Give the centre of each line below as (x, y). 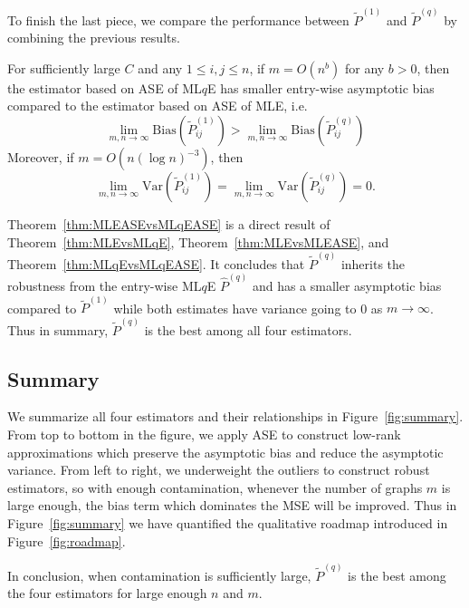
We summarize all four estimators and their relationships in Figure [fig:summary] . (235, 416)
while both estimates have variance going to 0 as (248, 308)
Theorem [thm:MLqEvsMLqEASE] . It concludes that (156, 263)
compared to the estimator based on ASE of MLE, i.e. (158, 106)
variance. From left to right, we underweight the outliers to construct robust (219, 470)
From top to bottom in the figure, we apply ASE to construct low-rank (204, 434)
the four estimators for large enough (107, 593)
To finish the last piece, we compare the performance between (178, 19)
